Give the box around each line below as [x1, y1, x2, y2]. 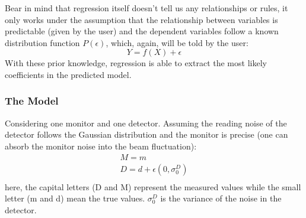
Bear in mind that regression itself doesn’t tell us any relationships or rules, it [5, 2, 288, 14]
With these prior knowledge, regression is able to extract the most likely [5, 57, 267, 69]
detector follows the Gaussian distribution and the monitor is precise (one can [5, 128, 288, 141]
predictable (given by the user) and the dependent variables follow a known [5, 25, 279, 37]
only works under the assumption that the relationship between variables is [5, 13, 278, 25]
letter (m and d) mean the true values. [5, 192, 145, 204]
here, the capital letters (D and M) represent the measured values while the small [5, 180, 301, 193]
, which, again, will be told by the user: [106, 36, 248, 48]
